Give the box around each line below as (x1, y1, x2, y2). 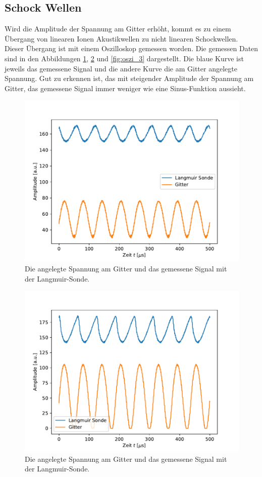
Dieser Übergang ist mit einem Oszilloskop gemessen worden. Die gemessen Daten (5, 43, 258, 54)
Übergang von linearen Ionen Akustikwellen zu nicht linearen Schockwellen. (5, 33, 238, 44)
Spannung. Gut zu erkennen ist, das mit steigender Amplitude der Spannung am (5, 73, 254, 84)
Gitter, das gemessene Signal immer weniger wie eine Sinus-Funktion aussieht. (5, 83, 246, 93)
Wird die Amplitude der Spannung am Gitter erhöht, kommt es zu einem (5, 23, 231, 34)
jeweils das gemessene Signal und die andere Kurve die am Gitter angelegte (5, 63, 237, 73)
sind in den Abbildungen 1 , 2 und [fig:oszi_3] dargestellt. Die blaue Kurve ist (5, 53, 244, 63)
